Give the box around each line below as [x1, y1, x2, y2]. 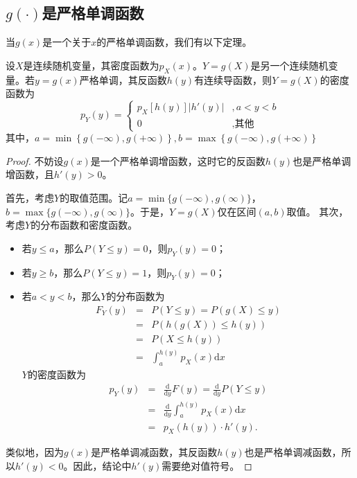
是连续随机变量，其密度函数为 [23, 57, 159, 72]
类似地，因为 [6, 445, 64, 459]
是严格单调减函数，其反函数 [91, 445, 218, 459]
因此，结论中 [73, 458, 132, 472]
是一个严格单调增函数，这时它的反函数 [90, 153, 265, 168]
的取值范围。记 [60, 190, 128, 204]
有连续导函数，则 [194, 72, 272, 87]
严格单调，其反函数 [79, 72, 167, 87]
